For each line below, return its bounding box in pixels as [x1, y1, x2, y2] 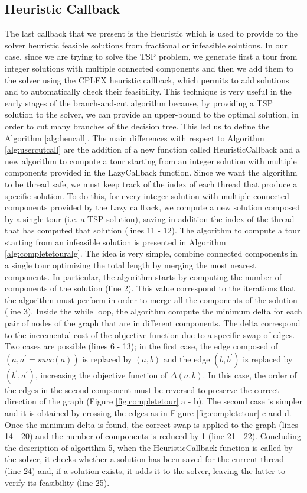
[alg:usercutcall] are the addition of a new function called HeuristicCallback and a [5, 143, 301, 155]
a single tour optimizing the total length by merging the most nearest [5, 259, 256, 271]
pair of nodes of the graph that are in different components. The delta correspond [5, 317, 301, 329]
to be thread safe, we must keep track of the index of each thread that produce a [5, 177, 298, 190]
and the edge [163, 352, 210, 365]
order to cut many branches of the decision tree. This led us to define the [5, 119, 270, 132]
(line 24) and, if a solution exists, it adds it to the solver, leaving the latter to [5, 464, 285, 476]
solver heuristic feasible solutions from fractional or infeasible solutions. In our [5, 38, 288, 51]
